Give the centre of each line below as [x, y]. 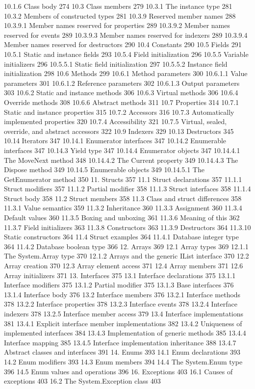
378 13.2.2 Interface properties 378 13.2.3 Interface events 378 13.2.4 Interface [121, 304]
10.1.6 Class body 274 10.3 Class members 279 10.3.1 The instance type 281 [118, 6]
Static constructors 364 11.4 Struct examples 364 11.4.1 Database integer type [121, 237]
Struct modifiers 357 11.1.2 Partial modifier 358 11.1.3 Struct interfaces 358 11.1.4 [127, 189]
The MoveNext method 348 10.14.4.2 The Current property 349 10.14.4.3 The [121, 160]
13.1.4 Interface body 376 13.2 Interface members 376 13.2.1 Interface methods [122, 294]
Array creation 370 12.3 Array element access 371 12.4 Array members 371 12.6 [124, 266]
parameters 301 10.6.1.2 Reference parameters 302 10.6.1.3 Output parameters [122, 83]
